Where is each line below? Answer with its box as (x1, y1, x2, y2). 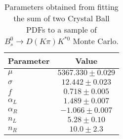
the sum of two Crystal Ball (13, 12, 110, 24)
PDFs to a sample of (26, 24, 97, 35)
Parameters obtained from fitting (4, 1, 119, 12)
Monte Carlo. (73, 35, 119, 46)
